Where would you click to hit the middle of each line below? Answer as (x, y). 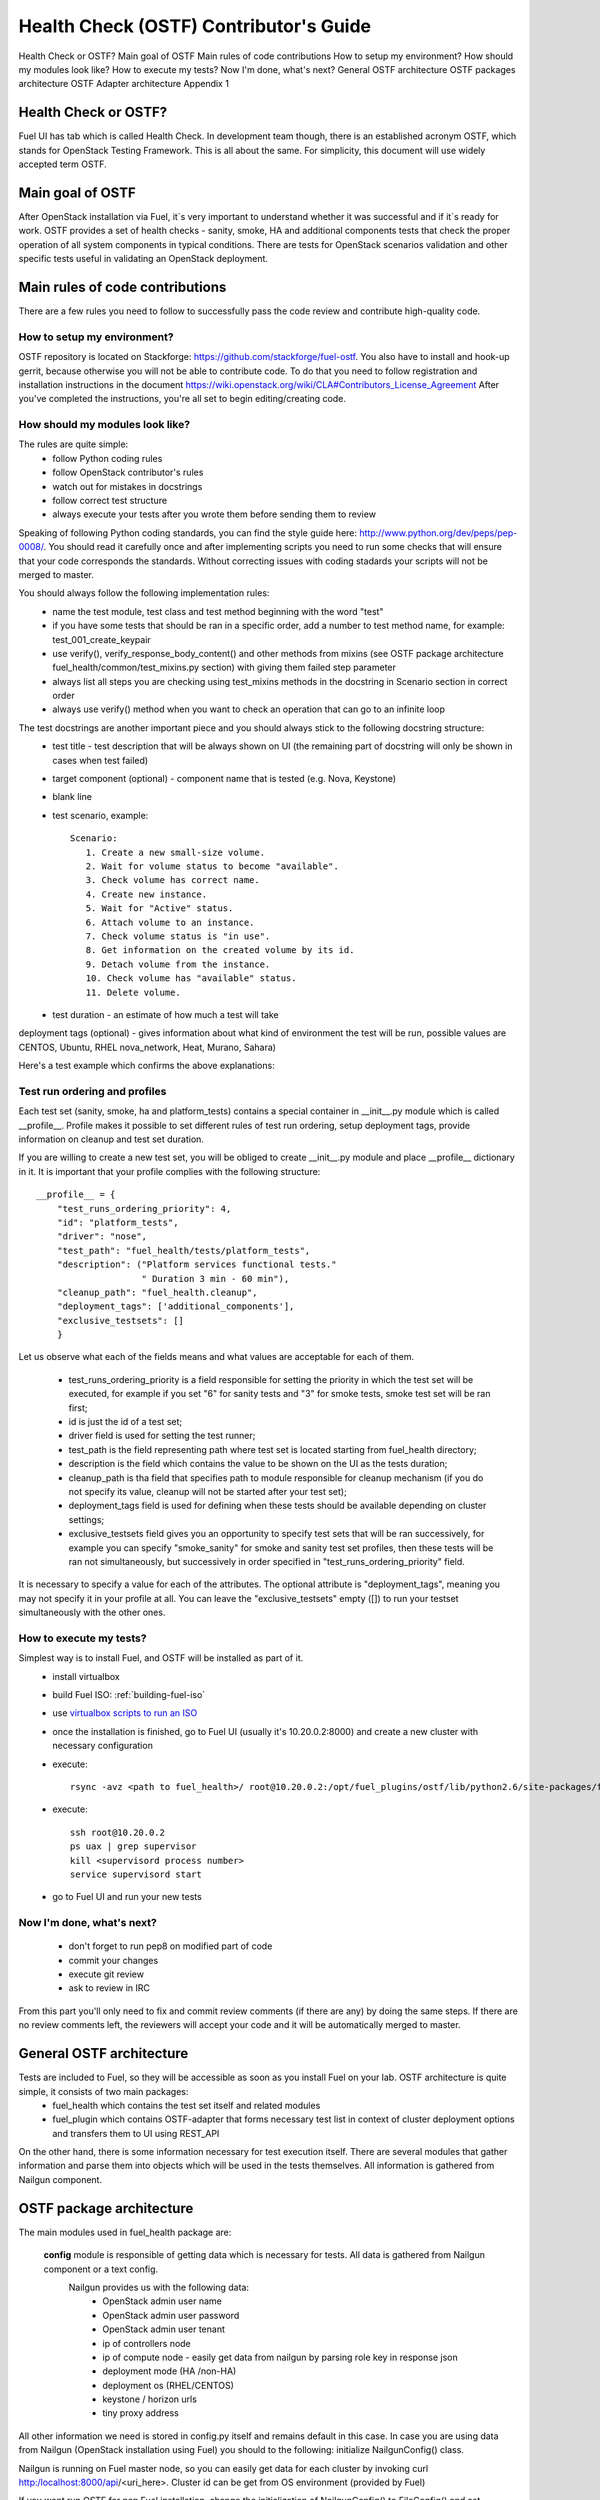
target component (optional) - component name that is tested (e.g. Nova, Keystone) (224, 779)
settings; (86, 1519)
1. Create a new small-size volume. (175, 852)
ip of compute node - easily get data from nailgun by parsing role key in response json (280, 2357)
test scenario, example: (100, 815)
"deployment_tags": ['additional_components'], (175, 1306)
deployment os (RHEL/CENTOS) (168, 2385)
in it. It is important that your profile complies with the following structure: (169, 1171)
